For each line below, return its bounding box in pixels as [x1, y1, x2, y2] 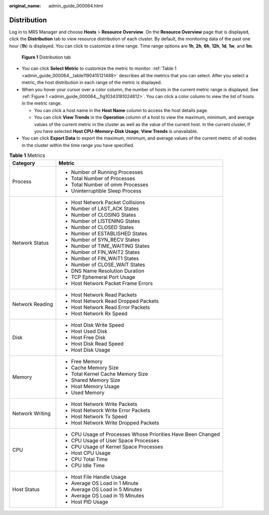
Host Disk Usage [71, 346, 111, 353]
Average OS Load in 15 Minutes [71, 492, 144, 499]
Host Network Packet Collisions [71, 199, 145, 206]
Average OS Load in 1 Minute [71, 480, 139, 487]
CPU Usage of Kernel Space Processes [71, 443, 163, 450]
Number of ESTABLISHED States [71, 230, 147, 237]
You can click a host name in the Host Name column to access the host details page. [34, 107, 209, 113]
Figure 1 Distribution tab [21, 54, 71, 60]
